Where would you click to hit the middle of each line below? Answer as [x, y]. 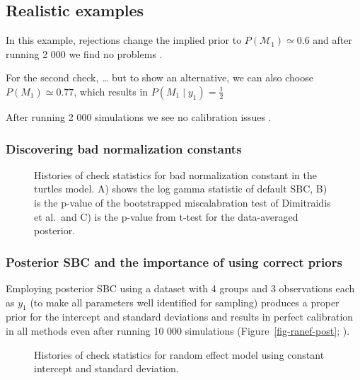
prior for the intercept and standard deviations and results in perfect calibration [180, 317]
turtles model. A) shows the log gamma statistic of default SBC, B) [181, 189]
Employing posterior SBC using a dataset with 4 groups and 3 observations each [180, 288]
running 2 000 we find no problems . [84, 53]
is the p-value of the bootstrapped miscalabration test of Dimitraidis [182, 202]
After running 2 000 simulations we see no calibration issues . [139, 116]
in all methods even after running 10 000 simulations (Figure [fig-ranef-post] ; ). [178, 330]
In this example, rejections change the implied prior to [124, 40]
